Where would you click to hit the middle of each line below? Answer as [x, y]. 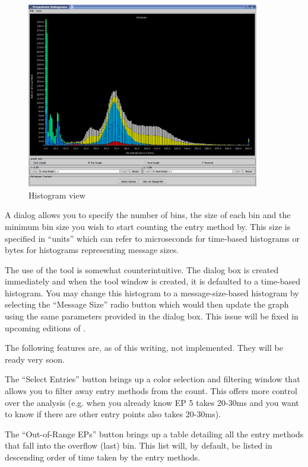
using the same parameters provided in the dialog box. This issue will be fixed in [152, 316]
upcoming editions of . [45, 327]
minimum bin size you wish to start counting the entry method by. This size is [148, 226]
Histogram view [57, 195]
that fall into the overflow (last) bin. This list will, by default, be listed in [139, 445]
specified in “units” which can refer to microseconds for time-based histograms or [152, 238]
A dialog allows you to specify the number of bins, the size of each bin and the [148, 215]
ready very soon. [35, 359]
